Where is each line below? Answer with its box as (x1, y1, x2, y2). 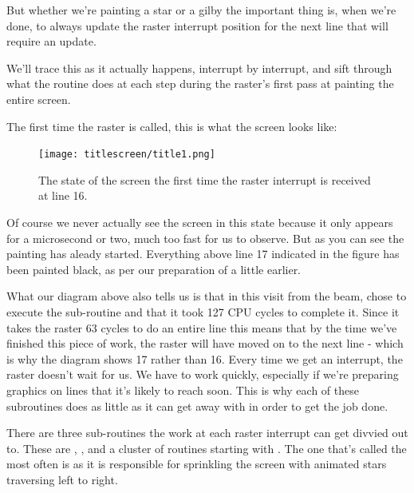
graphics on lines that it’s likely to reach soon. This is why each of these (6, 381, 359, 398)
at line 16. (38, 187, 88, 204)
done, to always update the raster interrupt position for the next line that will (6, 17, 388, 34)
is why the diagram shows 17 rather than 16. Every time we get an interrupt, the (6, 350, 403, 367)
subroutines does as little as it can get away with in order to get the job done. (6, 397, 388, 414)
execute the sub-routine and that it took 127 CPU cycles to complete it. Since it (6, 303, 400, 320)
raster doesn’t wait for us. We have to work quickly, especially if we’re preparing (6, 366, 399, 383)
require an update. (6, 33, 97, 50)
